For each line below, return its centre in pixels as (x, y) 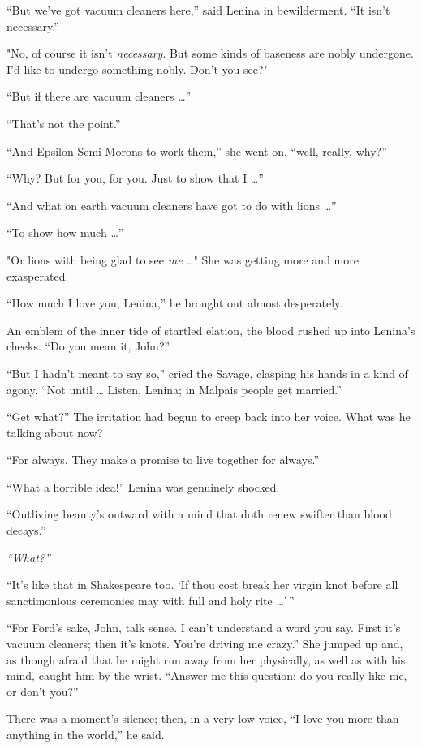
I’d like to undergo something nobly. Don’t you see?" (137, 69)
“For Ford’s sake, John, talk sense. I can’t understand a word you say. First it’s (204, 628)
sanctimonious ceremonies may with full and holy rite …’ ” (151, 600)
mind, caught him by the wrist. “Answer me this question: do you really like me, (207, 675)
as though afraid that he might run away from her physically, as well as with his (206, 659)
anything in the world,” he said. (86, 734)
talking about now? (55, 432)
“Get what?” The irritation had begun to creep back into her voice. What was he (209, 417)
